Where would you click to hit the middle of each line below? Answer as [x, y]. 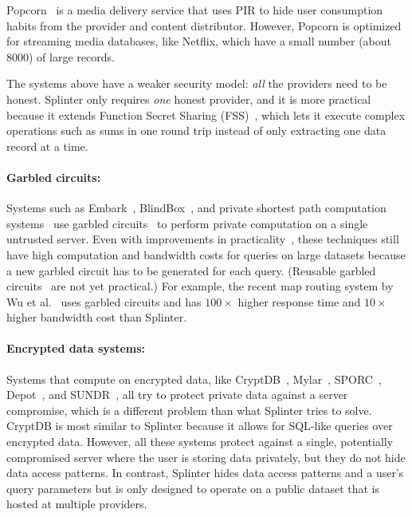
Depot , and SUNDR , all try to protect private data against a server [177, 395]
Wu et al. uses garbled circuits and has [104, 301]
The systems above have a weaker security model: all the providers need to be [197, 83]
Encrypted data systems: [76, 348]
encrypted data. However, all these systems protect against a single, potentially [200, 442]
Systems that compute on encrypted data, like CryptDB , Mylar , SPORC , [194, 379]
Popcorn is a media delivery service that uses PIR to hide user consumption [195, 10]
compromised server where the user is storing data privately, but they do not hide [206, 457]
